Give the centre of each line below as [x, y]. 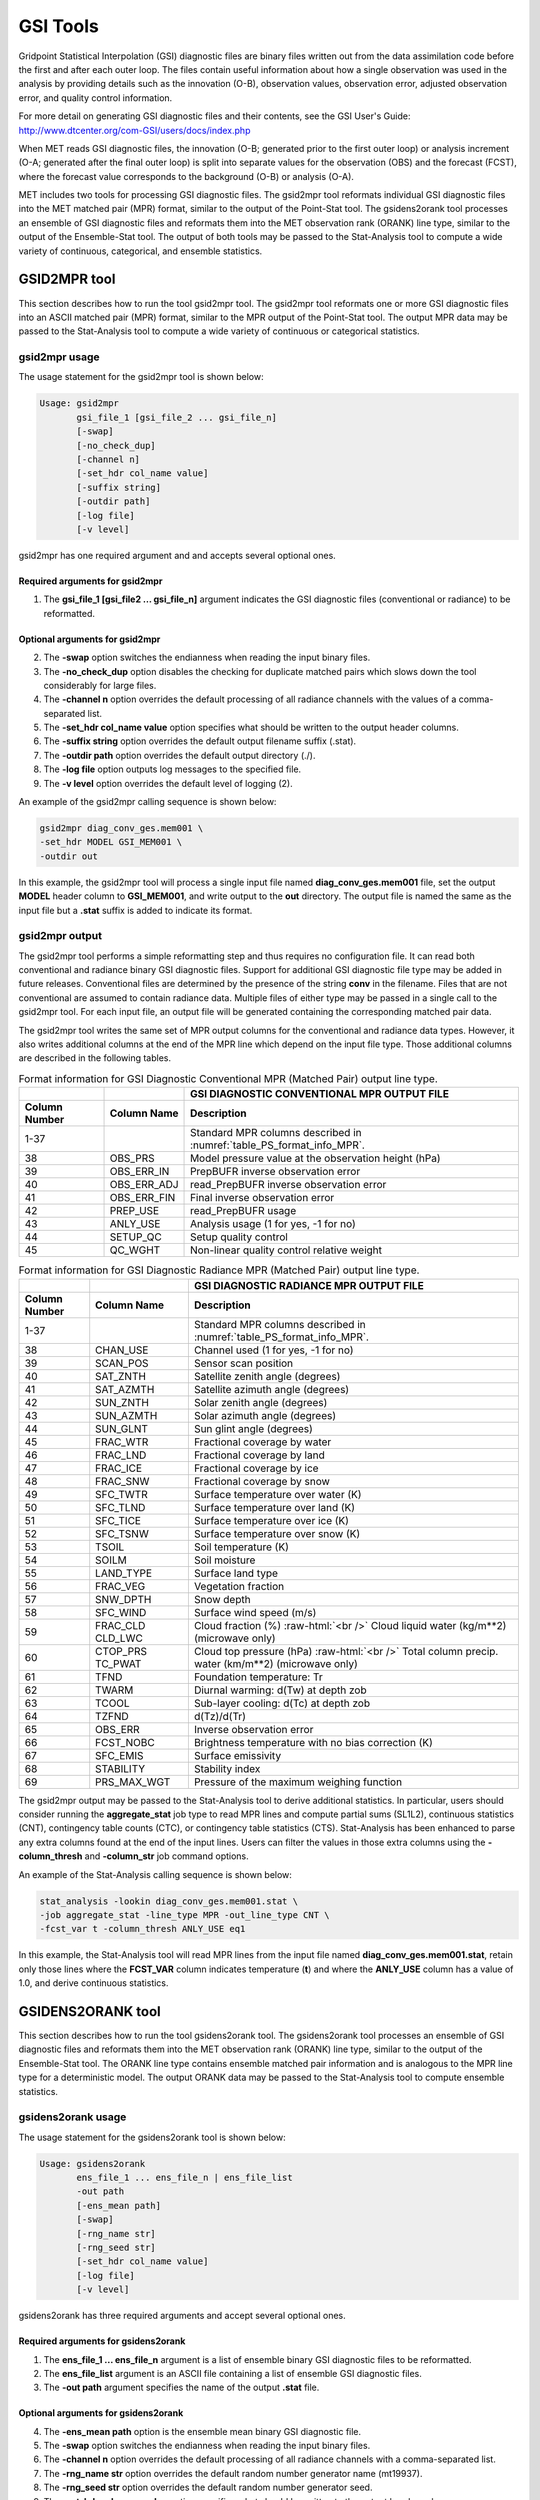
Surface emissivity [237, 1755]
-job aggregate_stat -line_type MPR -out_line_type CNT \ [184, 1914]
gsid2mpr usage [59, 357]
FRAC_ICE [119, 1468]
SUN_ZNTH [122, 1402]
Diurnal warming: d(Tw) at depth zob [280, 1690]
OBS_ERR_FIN [142, 1198]
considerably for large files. [100, 685]
